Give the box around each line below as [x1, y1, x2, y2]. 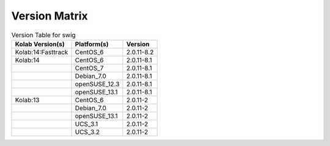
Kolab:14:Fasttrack [15, 47, 68, 56]
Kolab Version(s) [15, 40, 65, 48]
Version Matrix [11, 9, 88, 23]
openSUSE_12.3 [75, 80, 120, 88]
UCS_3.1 [75, 119, 98, 128]
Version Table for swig [11, 30, 76, 39]
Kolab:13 [15, 96, 40, 104]
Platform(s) [75, 40, 109, 48]
